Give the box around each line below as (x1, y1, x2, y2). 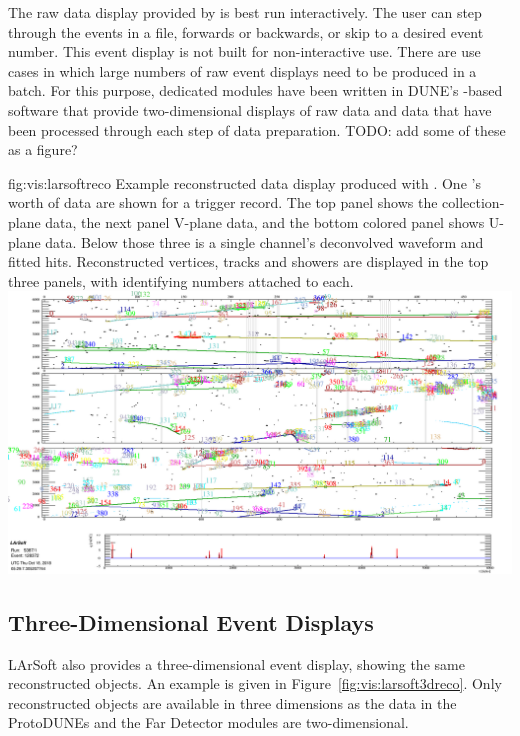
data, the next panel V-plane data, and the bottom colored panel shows (45, 211, 485, 232)
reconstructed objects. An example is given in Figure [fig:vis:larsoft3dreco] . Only (8, 673, 502, 694)
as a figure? (8, 139, 78, 160)
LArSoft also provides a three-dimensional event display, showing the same (8, 653, 465, 674)
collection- (442, 192, 505, 213)
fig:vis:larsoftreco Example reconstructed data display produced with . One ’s (8, 172, 481, 193)
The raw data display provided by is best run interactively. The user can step (8, 2, 482, 22)
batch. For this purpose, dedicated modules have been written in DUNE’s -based (8, 80, 503, 101)
